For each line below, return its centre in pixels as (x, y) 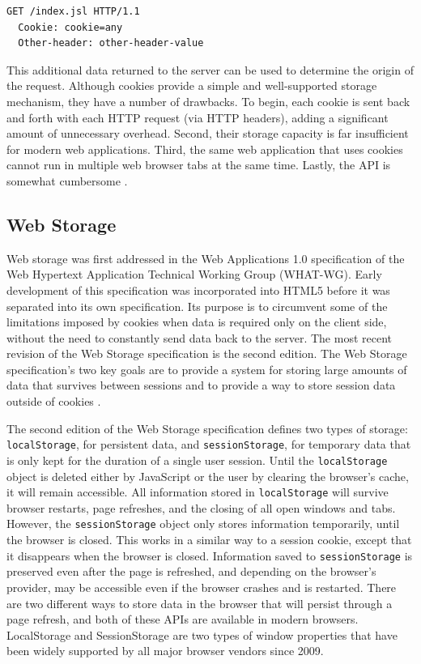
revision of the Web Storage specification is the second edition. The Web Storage (207, 353)
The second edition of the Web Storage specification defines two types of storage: (207, 428)
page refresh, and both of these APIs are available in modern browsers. (183, 619)
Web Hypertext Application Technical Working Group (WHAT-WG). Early (194, 274)
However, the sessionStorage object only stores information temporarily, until (203, 524)
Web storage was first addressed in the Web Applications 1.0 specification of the (206, 258)
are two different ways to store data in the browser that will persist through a (200, 603)
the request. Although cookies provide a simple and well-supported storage (192, 85)
